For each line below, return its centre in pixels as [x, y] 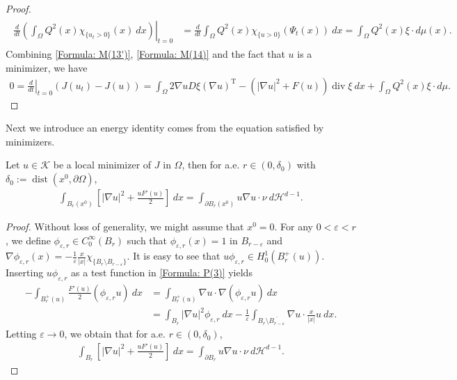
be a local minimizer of [102, 165]
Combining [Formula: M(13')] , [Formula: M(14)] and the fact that [145, 54]
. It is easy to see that [174, 256]
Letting [21, 334]
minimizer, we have [47, 68]
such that [147, 240]
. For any [294, 226]
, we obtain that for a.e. [115, 334]
